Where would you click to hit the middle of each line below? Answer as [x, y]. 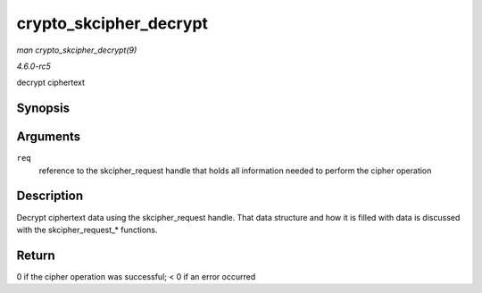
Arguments [49, 137]
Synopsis [43, 109]
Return [36, 255]
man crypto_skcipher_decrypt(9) [77, 50]
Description [50, 196]
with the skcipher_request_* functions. [87, 230]
